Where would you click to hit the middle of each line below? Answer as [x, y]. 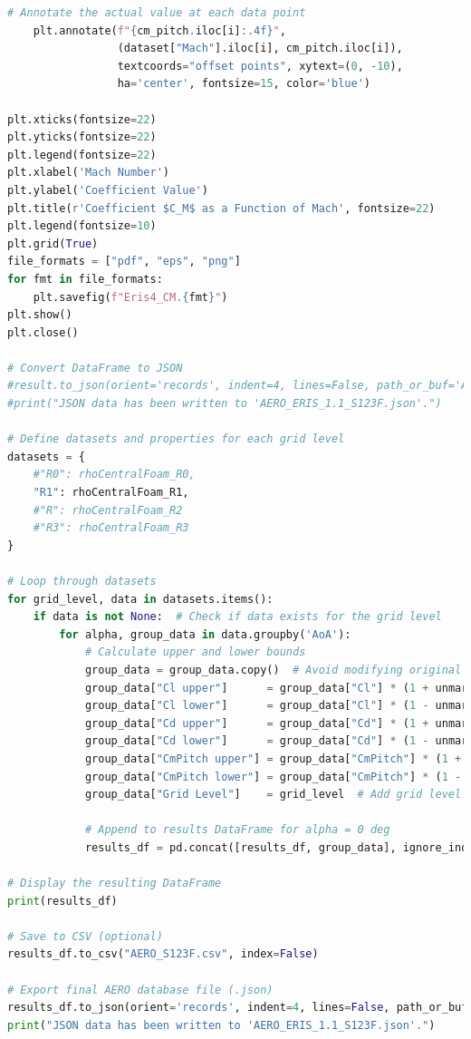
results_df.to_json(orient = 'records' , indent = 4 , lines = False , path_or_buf [238, 1008]
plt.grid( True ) [53, 243]
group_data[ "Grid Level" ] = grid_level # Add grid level [273, 795]
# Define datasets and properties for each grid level [176, 439]
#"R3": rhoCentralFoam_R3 [111, 528]
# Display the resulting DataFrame [115, 884]
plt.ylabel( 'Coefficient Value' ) [108, 190]
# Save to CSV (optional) [85, 936]
